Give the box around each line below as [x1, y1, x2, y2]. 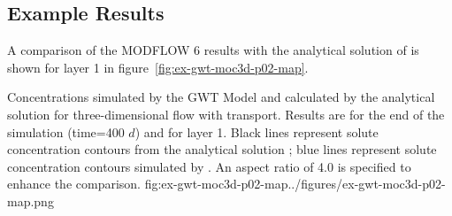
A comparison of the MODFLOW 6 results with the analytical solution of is [7, 41, 419, 59]
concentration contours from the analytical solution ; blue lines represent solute [7, 140, 437, 158]
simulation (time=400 [7, 122, 125, 141]
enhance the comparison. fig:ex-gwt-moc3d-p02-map [7, 174, 288, 193]
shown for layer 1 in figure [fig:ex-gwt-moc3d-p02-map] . [7, 58, 309, 76]
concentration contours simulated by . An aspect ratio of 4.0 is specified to [7, 157, 411, 175]
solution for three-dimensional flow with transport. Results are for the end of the [7, 104, 445, 123]
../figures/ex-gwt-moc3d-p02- [287, 174, 446, 193]
